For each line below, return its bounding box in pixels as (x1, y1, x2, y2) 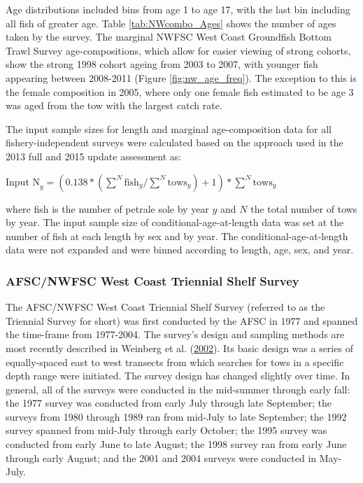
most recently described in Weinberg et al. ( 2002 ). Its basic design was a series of (6, 340, 353, 355)
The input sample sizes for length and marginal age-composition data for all (6, 121, 332, 136)
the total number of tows (250, 201, 357, 216)
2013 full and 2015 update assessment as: (6, 148, 182, 163)
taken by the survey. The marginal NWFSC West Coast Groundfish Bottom (6, 29, 332, 44)
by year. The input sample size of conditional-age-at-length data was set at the (6, 215, 344, 230)
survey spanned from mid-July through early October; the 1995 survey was (6, 423, 327, 437)
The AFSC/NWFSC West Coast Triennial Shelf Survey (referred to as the (6, 300, 325, 314)
